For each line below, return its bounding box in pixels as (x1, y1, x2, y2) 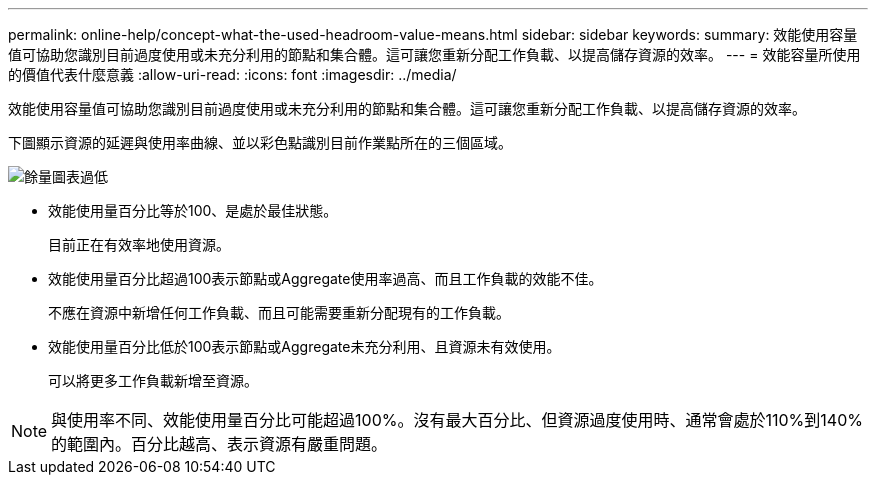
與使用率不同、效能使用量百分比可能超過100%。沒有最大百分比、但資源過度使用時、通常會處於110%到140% (51, 410, 863, 430)
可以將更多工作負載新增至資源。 (48, 372, 258, 389)
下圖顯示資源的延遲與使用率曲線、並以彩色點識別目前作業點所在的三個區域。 (8, 134, 512, 151)
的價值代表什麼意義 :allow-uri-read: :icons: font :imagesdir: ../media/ (8, 66, 457, 83)
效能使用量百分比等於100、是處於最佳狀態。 (48, 202, 338, 219)
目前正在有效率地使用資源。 (48, 236, 230, 253)
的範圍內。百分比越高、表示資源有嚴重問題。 (51, 434, 388, 454)
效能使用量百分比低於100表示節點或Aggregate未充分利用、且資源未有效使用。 (48, 338, 561, 355)
